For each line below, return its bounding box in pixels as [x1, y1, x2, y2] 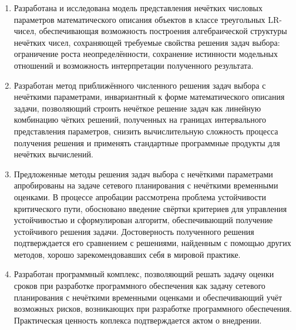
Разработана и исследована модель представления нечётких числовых [14, 2, 263, 14]
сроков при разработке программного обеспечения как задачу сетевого [14, 280, 265, 292]
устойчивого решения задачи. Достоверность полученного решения [14, 225, 254, 237]
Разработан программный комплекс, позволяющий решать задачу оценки [14, 268, 274, 280]
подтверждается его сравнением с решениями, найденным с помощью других [14, 237, 291, 249]
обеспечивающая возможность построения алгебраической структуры [39, 25, 287, 37]
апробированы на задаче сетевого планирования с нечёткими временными [14, 179, 278, 191]
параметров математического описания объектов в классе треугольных [14, 13, 265, 25]
